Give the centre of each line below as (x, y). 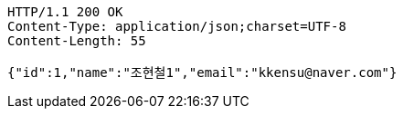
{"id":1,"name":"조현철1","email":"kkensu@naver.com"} (202, 72)
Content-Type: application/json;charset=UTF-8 (177, 26)
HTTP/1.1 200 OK (65, 12)
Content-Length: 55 (77, 41)
